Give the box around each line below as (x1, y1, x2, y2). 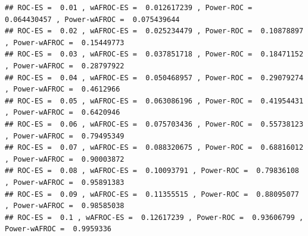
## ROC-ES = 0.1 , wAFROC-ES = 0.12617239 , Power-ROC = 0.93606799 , (5, 213, 304, 222)
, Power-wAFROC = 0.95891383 (5, 178, 125, 187)
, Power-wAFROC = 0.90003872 (5, 155, 125, 163)
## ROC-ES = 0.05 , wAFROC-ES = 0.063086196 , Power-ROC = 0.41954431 (5, 96, 304, 105)
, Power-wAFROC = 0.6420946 (5, 108, 120, 117)
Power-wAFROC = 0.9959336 (5, 225, 111, 234)
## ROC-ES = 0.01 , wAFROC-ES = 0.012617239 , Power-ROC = (5, 4, 253, 12)
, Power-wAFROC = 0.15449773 (5, 38, 125, 47)
